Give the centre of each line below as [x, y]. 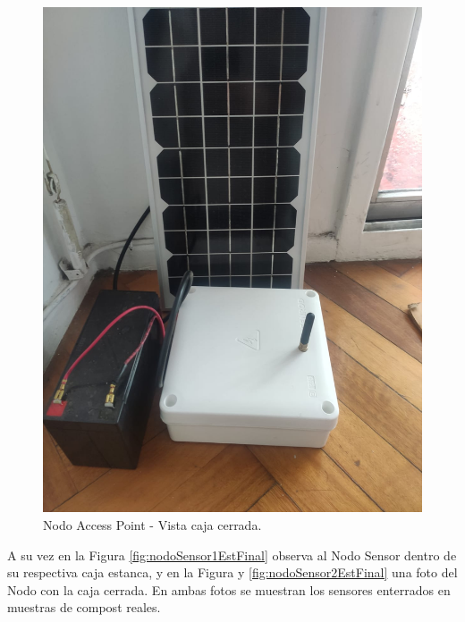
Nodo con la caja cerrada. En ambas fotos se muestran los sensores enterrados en [229, 589]
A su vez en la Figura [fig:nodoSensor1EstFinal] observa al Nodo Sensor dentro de [232, 555]
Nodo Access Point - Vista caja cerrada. [152, 524]
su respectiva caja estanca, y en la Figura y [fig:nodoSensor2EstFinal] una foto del [232, 572]
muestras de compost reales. [84, 607]
